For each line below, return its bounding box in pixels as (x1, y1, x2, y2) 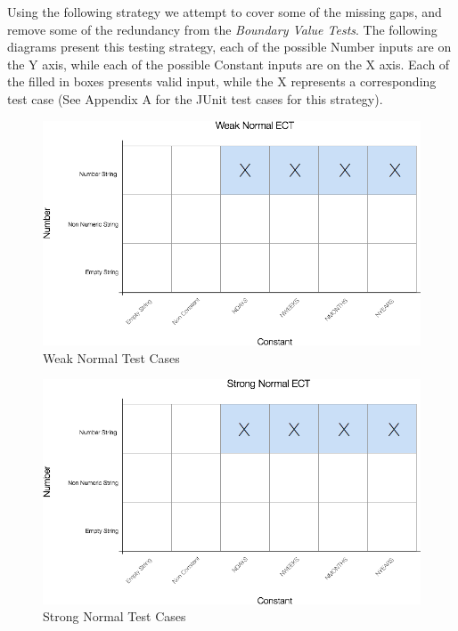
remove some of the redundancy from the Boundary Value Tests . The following (7, 20, 438, 38)
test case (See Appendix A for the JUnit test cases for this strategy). (7, 89, 383, 108)
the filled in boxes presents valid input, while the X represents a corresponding (7, 72, 437, 91)
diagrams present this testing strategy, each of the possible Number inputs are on (7, 37, 452, 56)
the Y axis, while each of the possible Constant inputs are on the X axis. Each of (7, 54, 450, 73)
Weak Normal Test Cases (43, 348, 180, 367)
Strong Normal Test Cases (43, 607, 186, 626)
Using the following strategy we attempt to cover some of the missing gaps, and (7, 3, 442, 20)
